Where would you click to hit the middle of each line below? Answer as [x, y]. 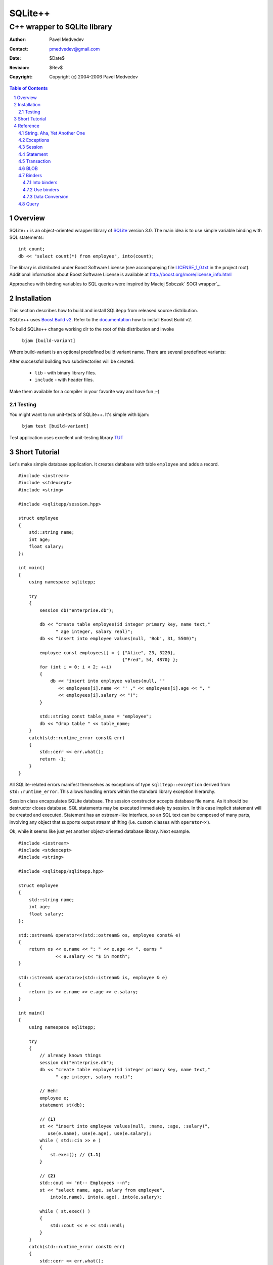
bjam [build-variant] [49, 341]
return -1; [53, 759]
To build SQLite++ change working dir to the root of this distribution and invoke [92, 329]
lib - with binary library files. [65, 373]
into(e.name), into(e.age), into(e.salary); [106, 1197]
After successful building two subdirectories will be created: [72, 361]
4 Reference [27, 126]
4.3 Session [31, 147]
